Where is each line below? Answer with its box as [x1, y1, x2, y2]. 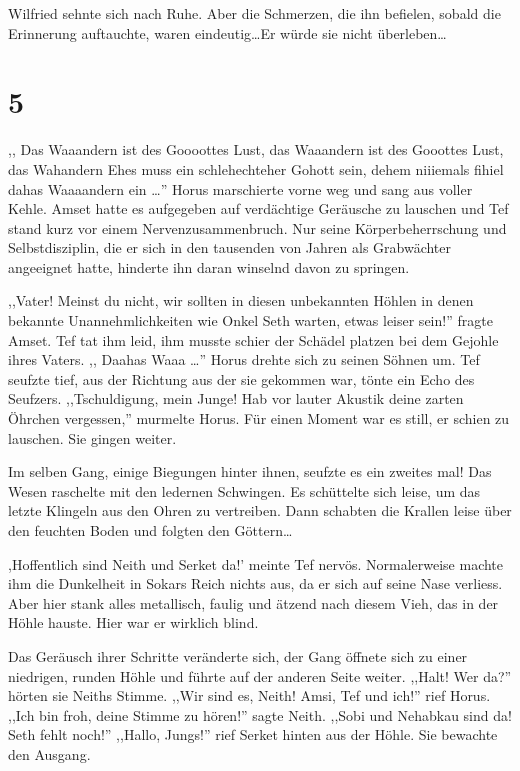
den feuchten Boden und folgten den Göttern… [8, 520, 293, 540]
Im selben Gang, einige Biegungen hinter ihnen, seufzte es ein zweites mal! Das [8, 461, 492, 482]
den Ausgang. [8, 743, 91, 764]
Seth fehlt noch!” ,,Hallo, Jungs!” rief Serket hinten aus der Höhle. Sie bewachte [8, 724, 498, 745]
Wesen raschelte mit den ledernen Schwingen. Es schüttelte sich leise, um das [8, 480, 481, 501]
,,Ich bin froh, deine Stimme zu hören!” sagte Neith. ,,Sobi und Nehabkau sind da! [8, 704, 512, 725]
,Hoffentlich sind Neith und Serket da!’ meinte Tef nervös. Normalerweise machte [8, 553, 504, 574]
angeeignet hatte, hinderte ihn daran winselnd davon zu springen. [8, 256, 410, 277]
